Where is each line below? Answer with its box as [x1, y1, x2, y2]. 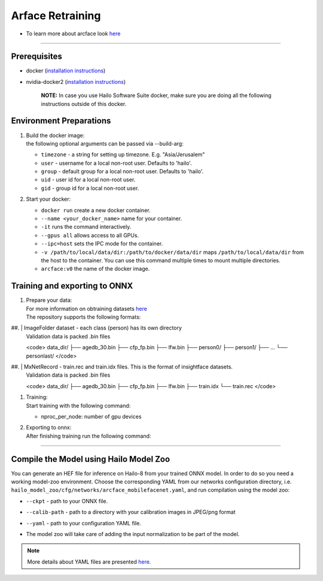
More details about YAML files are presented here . [27, 558, 151, 565]
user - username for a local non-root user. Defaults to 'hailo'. [41, 159, 192, 167]
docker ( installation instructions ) [26, 67, 106, 74]
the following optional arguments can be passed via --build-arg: [26, 140, 184, 147]
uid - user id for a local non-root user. [41, 176, 136, 183]
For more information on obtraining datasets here [26, 305, 148, 312]
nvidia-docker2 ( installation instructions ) [26, 78, 126, 85]
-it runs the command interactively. [41, 223, 132, 231]
